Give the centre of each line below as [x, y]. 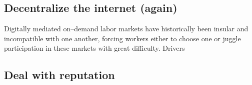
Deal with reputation [59, 75]
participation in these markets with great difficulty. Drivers [94, 48]
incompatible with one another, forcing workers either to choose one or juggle [122, 38]
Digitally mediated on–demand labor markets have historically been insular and [126, 29]
